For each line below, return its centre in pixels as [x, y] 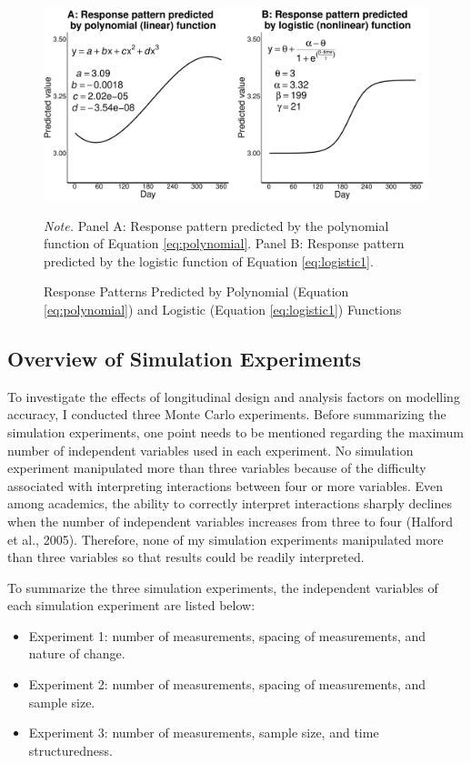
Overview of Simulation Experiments [185, 358]
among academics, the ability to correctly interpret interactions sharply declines [230, 503]
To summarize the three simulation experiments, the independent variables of [223, 587]
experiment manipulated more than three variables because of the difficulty [217, 468]
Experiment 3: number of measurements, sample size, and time [204, 733]
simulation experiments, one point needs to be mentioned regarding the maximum [236, 432]
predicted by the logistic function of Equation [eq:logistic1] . [209, 261]
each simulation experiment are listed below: [131, 605]
